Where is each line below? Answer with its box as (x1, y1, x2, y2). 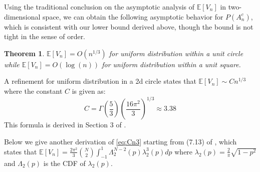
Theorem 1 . (4, 48, 45, 58)
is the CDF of (43, 157, 86, 168)
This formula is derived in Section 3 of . (4, 119, 126, 130)
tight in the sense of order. (4, 31, 86, 42)
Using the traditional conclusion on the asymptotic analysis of (4, 2, 195, 12)
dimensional (4, 11, 41, 22)
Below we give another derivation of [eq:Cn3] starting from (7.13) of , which (4, 136, 237, 146)
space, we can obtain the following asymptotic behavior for (43, 11, 223, 22)
